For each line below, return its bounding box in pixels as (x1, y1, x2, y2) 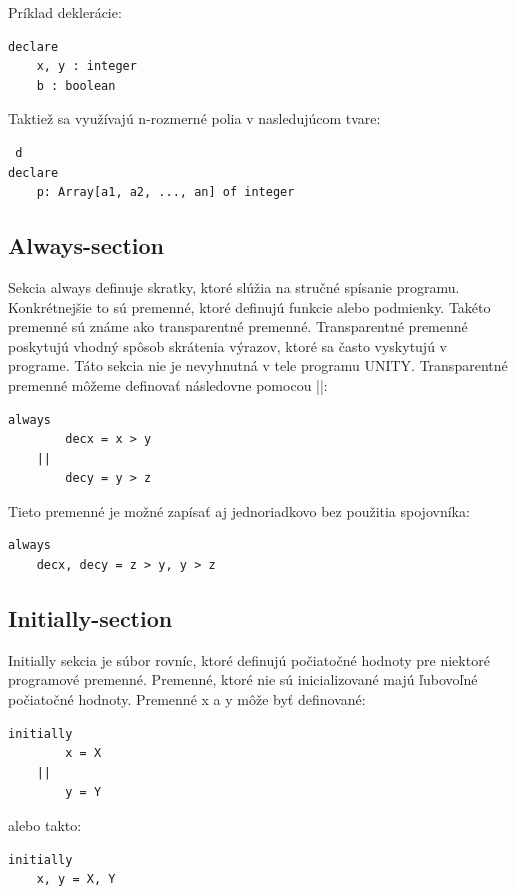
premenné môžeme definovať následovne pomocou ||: (8, 374, 328, 395)
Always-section (8, 230, 165, 261)
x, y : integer (36, 59, 137, 74)
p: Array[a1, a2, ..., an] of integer (36, 185, 295, 200)
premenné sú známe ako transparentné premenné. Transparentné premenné (8, 316, 468, 337)
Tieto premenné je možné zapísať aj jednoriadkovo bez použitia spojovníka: (8, 500, 470, 521)
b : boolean (36, 78, 116, 93)
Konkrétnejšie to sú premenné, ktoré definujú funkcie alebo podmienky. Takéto (8, 296, 491, 317)
